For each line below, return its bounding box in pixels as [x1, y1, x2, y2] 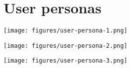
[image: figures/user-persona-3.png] [3, 57, 128, 65]
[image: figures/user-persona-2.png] [3, 42, 128, 49]
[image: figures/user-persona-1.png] [3, 27, 128, 34]
